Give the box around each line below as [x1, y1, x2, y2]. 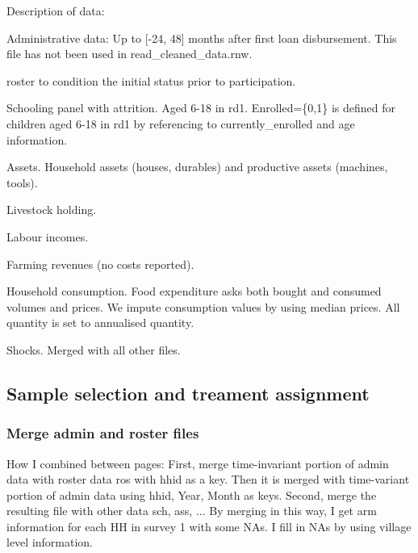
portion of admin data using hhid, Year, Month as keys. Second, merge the [6, 486, 377, 503]
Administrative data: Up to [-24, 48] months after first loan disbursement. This [6, 29, 397, 46]
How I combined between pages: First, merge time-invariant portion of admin [6, 455, 389, 471]
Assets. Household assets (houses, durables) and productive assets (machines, [6, 158, 388, 175]
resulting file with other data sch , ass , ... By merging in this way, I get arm [6, 502, 377, 519]
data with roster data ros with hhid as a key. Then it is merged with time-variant [6, 471, 410, 488]
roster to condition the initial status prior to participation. [6, 72, 296, 89]
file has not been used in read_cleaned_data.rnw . [6, 45, 253, 62]
